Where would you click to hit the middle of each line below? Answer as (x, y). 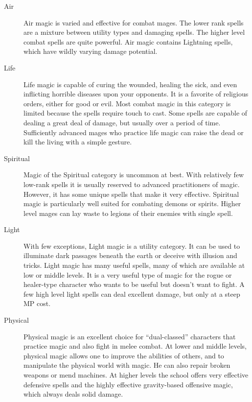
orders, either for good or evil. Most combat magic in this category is (127, 103)
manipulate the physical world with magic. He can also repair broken (127, 365)
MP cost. (37, 303)
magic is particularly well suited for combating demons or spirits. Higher (132, 203)
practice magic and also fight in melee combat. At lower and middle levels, (135, 346)
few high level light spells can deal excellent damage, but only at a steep (132, 294)
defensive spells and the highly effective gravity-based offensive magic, (128, 384)
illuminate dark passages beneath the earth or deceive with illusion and (130, 255)
